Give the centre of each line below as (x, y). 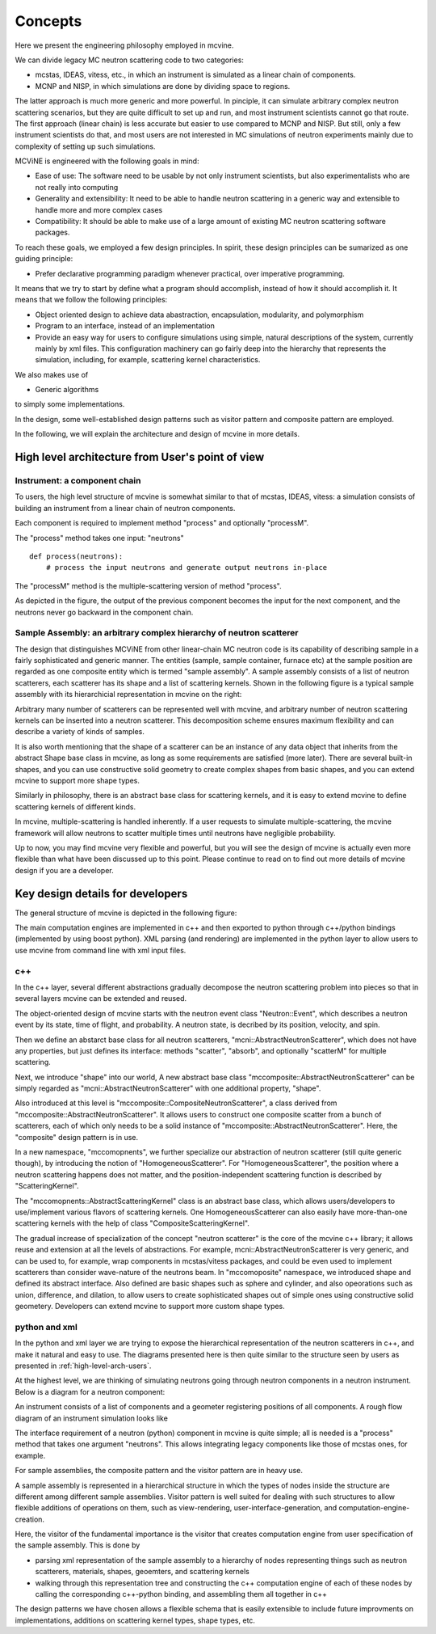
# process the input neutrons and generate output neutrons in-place (187, 568)
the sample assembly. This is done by (78, 1545)
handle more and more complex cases (99, 209)
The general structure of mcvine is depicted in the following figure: (126, 913)
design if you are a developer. (64, 870)
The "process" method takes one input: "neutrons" (100, 538)
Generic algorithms (67, 390)
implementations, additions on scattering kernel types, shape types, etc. (135, 1620)
